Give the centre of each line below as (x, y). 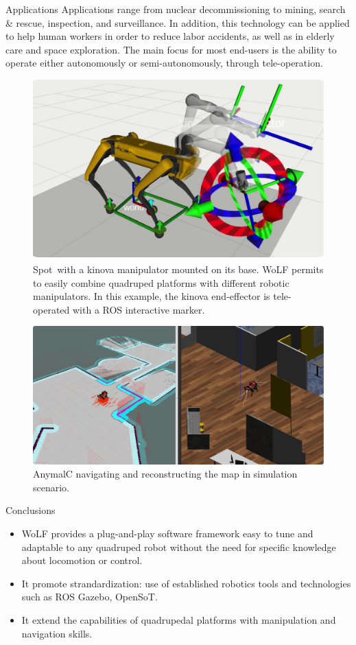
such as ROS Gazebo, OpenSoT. (90, 597)
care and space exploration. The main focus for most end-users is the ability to (171, 49)
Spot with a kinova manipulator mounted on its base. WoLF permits (178, 269)
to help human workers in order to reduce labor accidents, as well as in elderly (170, 36)
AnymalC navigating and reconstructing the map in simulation (165, 474)
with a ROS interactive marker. (139, 309)
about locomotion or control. (82, 560)
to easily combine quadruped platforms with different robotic (161, 282)
